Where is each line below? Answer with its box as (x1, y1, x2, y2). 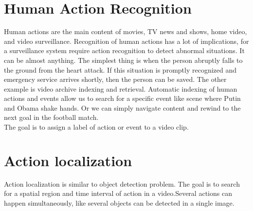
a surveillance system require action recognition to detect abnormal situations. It (4, 45, 245, 56)
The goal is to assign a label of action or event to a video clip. (4, 122, 189, 132)
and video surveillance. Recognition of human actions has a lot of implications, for (4, 36, 249, 46)
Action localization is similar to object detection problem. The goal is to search (4, 178, 240, 189)
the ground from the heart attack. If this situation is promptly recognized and (4, 64, 237, 75)
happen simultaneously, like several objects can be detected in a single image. (4, 197, 235, 208)
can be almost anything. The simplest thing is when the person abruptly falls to (4, 55, 243, 65)
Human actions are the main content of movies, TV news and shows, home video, (4, 26, 247, 37)
